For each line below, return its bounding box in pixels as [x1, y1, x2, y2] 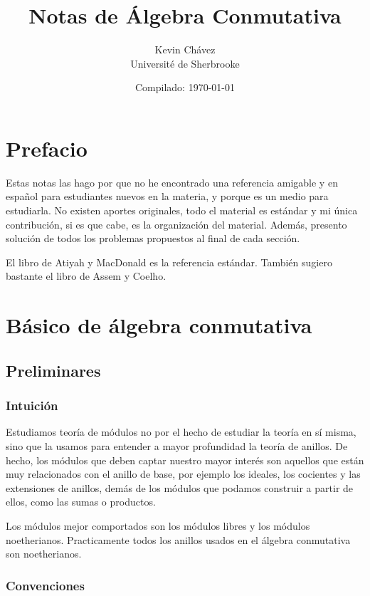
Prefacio [6, 133, 88, 162]
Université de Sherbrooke [130, 56, 240, 70]
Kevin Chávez [154, 42, 216, 57]
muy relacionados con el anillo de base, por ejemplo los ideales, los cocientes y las [6, 466, 361, 481]
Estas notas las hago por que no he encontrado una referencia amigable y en [6, 174, 338, 189]
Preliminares [6, 359, 101, 381]
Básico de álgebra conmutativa [6, 310, 312, 340]
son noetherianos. [6, 546, 82, 561]
